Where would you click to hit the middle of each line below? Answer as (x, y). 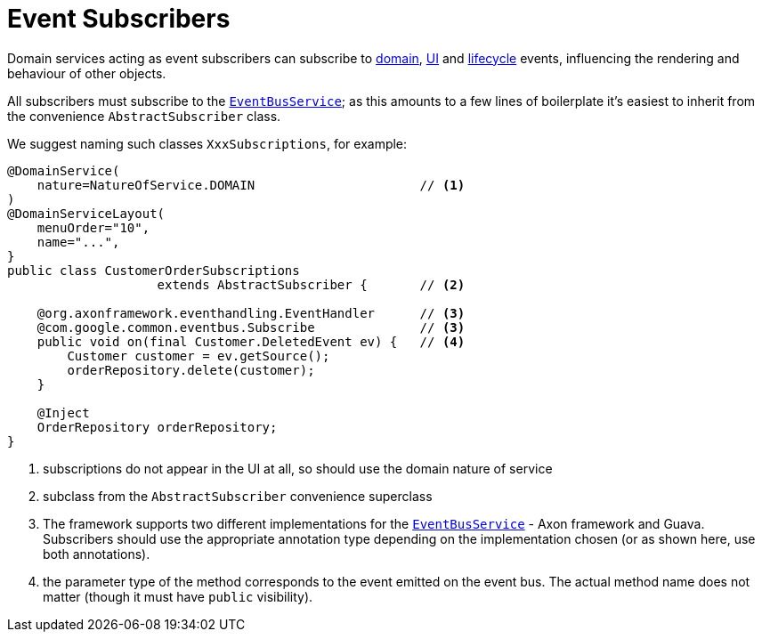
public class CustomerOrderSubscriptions (154, 270)
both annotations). (97, 554)
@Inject (63, 413)
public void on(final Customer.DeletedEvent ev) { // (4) (251, 341)
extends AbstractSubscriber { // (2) (311, 284)
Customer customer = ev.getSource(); (199, 356)
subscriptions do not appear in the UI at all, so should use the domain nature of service (298, 468)
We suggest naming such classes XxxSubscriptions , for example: (207, 143)
